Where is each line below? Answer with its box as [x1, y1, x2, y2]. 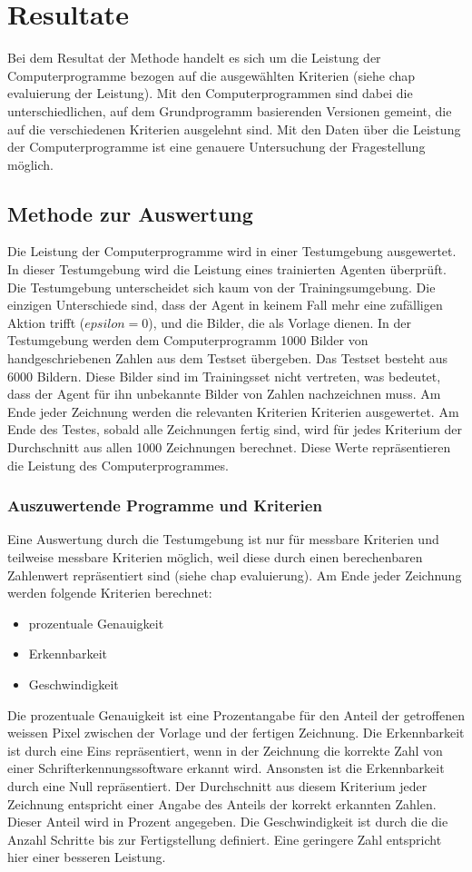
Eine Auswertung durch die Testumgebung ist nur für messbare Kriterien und [7, 530, 439, 549]
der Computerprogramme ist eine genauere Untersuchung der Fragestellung [7, 137, 426, 156]
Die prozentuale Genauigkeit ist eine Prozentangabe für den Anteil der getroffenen [7, 705, 465, 724]
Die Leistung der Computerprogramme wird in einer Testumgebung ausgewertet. [7, 242, 457, 261]
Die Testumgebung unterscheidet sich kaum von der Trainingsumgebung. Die [7, 277, 436, 296]
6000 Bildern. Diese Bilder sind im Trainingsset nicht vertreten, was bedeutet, [7, 366, 441, 385]
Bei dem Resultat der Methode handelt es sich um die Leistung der [7, 48, 381, 67]
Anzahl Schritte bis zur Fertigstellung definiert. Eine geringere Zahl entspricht [7, 829, 442, 848]
